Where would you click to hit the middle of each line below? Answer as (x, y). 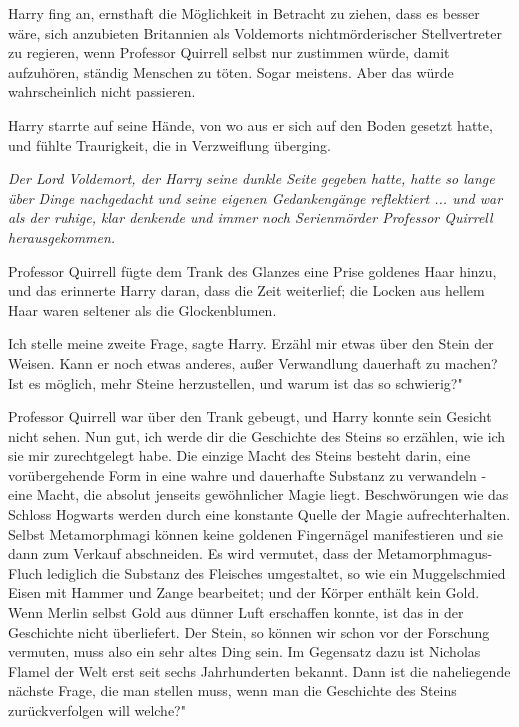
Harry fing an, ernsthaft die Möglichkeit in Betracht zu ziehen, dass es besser (244, 13)
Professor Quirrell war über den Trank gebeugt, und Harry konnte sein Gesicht (250, 416)
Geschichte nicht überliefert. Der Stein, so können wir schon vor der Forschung (249, 631)
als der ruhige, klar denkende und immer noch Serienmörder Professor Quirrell (250, 217)
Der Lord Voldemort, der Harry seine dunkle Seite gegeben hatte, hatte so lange (251, 178)
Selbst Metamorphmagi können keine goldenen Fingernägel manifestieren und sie (255, 533)
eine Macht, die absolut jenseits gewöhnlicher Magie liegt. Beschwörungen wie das (258, 494)
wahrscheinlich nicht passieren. (102, 91)
